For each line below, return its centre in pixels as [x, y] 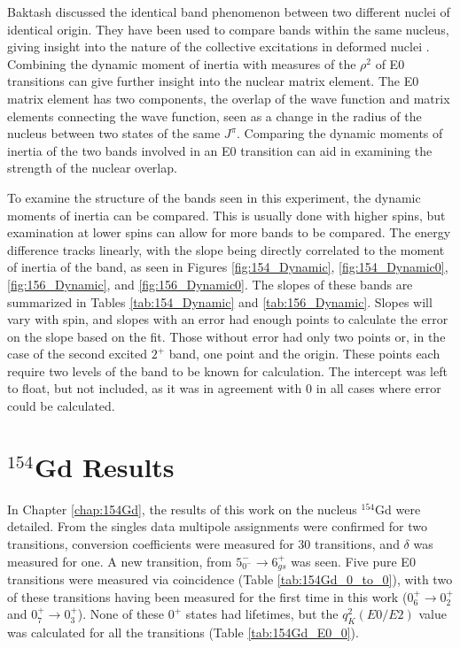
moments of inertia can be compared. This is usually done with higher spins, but [226, 215]
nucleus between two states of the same [114, 133]
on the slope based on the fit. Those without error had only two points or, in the [226, 336]
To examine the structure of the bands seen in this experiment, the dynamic [214, 197]
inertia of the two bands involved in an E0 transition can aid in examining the [220, 150]
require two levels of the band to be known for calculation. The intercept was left [227, 370]
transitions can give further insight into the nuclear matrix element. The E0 [213, 81]
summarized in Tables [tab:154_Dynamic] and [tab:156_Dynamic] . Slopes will [220, 301]
